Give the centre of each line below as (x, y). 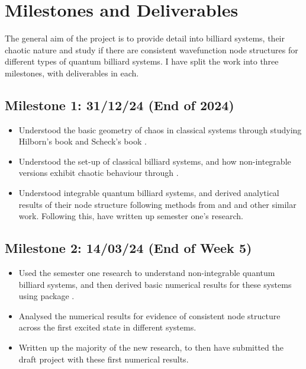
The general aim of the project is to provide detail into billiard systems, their (145, 38)
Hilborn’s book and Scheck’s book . (83, 141)
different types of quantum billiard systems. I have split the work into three (142, 61)
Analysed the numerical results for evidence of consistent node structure (149, 315)
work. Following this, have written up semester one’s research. (131, 216)
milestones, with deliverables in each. (72, 73)
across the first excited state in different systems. (107, 327)
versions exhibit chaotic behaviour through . (99, 173)
